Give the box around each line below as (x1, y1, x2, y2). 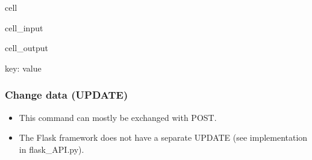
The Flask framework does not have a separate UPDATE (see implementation (19, 131, 308, 144)
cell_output (5, 42, 48, 54)
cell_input (5, 21, 43, 34)
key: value (5, 61, 42, 74)
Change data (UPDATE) (5, 87, 128, 102)
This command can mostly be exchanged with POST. (19, 111, 217, 123)
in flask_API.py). (19, 143, 84, 155)
